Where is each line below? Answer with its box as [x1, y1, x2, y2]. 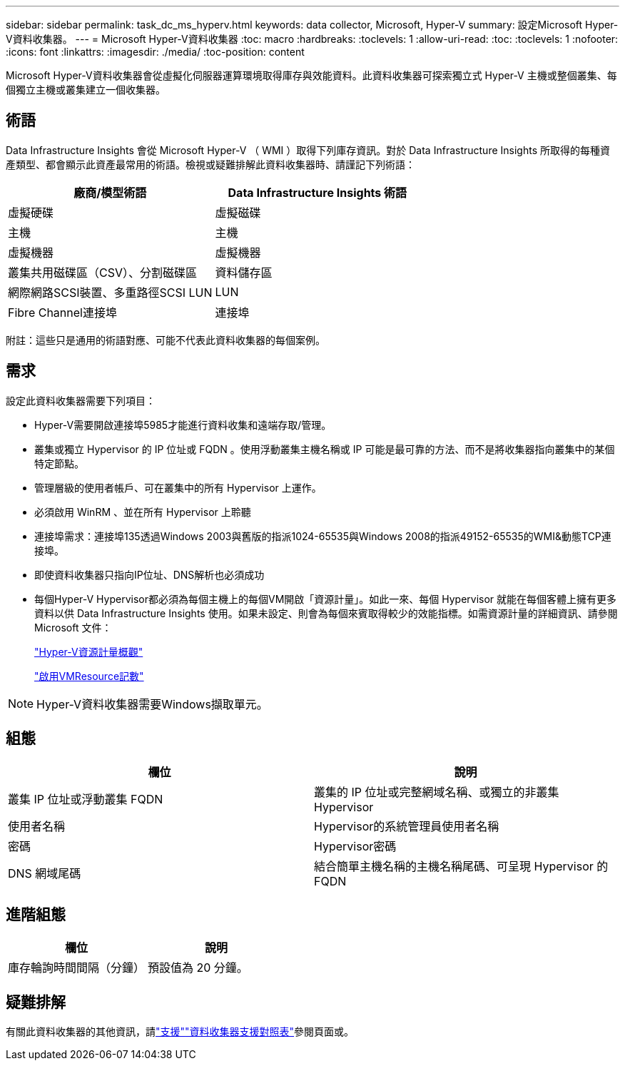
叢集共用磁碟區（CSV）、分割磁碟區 [8, 265, 197, 280]
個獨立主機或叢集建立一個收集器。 [6, 83, 166, 96]
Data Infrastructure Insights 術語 [228, 185, 407, 200]
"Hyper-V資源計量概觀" [34, 645, 143, 658]
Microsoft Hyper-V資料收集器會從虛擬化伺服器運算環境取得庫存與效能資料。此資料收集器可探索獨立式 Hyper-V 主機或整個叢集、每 [6, 69, 617, 81]
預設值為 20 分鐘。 [148, 960, 248, 975]
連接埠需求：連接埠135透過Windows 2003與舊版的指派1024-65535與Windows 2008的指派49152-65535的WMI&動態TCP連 [34, 529, 611, 542]
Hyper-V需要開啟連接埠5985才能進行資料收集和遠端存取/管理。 [34, 418, 332, 431]
